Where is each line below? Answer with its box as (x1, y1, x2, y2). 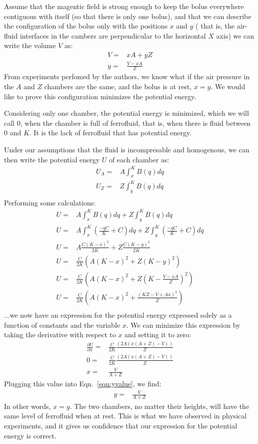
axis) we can (216, 30, 254, 41)
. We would (210, 81, 245, 91)
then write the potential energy (4, 154, 100, 164)
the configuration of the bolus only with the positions (4, 21, 167, 31)
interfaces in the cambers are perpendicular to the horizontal (19, 30, 206, 41)
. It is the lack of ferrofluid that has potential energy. (29, 127, 192, 138)
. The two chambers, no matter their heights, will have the (69, 400, 249, 411)
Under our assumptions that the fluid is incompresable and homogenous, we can (4, 144, 249, 154)
